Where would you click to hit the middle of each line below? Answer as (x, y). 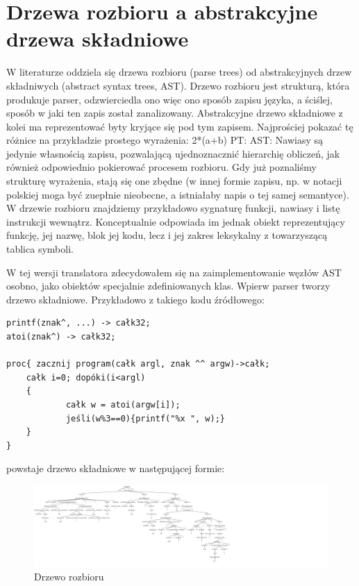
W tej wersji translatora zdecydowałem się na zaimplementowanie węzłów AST (174, 272)
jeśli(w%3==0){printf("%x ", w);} (145, 418)
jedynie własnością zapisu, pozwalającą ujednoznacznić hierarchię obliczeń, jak (173, 153)
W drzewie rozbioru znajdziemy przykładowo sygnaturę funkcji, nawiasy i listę (173, 208)
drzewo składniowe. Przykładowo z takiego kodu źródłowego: (135, 299)
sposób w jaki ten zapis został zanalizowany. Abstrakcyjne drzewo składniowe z (175, 113)
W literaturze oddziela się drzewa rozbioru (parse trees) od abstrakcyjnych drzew (179, 72)
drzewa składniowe (98, 39)
